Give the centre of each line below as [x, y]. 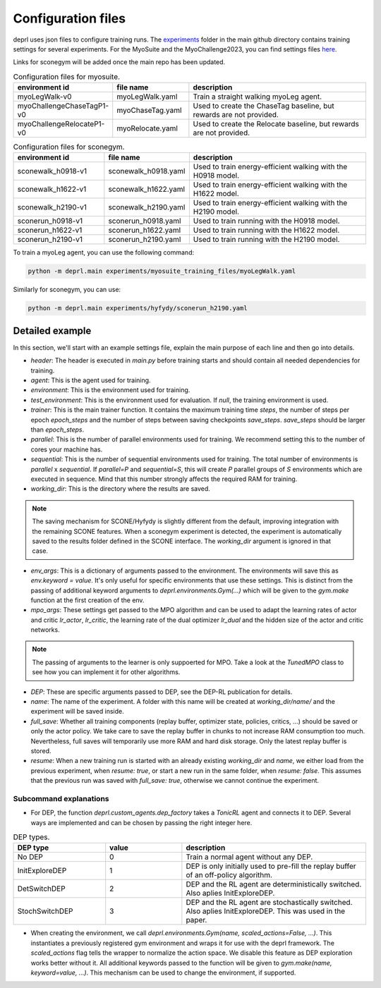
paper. [196, 920]
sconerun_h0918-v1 [50, 221]
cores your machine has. [67, 449]
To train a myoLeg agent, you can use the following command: [103, 252]
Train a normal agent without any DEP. [249, 857]
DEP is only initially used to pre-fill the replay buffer [271, 866]
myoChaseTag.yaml [149, 111]
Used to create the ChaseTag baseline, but [264, 106]
